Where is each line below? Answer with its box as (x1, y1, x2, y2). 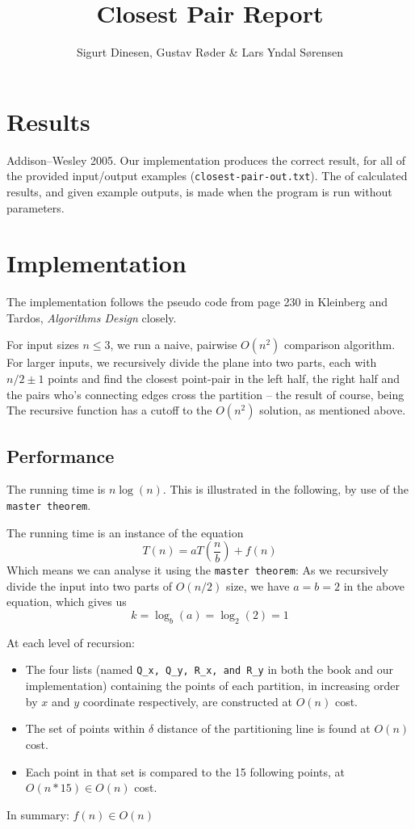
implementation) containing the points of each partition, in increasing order (25, 677, 400, 694)
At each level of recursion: (6, 633, 135, 650)
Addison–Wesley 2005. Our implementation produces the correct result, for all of (6, 151, 406, 168)
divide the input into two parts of (6, 577, 173, 594)
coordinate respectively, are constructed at (82, 692, 293, 709)
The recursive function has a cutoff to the (6, 402, 212, 419)
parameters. (6, 199, 65, 216)
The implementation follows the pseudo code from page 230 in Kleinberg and (6, 293, 388, 310)
